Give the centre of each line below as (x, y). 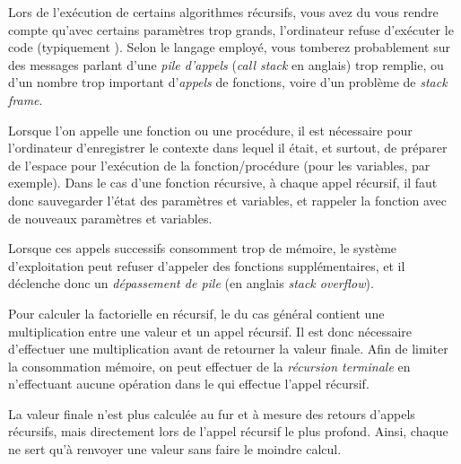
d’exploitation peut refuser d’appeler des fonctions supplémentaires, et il (207, 265)
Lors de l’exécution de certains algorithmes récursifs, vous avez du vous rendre (223, 12)
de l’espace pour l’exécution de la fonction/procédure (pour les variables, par (219, 165)
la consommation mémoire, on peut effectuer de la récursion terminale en (209, 366)
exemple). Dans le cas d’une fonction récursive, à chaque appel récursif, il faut (223, 183)
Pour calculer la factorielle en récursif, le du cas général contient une (196, 313)
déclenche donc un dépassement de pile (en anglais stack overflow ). (191, 283)
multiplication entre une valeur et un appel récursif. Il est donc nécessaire (210, 331)
